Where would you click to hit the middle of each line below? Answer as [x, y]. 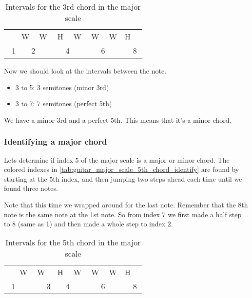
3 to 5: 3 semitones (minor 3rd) [62, 87]
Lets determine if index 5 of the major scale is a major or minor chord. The [117, 159]
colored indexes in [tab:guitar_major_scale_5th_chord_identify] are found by [122, 169]
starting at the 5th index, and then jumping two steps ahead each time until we [123, 178]
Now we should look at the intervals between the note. [85, 71]
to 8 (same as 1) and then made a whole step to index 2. [88, 224]
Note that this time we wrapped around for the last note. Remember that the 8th [126, 204]
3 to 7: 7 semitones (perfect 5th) [64, 103]
